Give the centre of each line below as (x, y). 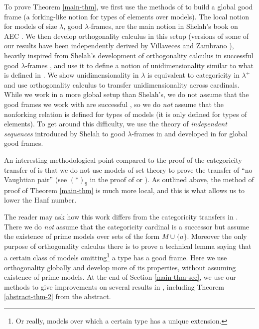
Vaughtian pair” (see (36, 179)
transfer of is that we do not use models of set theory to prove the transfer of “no (128, 169)
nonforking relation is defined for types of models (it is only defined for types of (126, 114)
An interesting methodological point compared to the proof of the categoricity (123, 160)
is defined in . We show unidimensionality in (71, 75)
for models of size (31, 26)
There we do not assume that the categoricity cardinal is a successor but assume (127, 226)
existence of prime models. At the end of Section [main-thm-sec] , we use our (120, 277)
